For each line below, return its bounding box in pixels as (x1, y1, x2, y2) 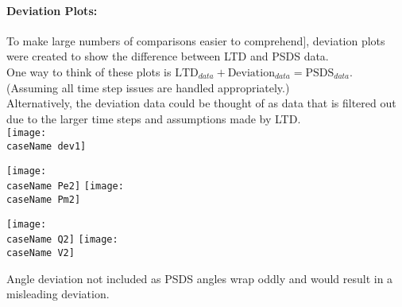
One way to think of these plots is (6, 63, 172, 80)
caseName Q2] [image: (6, 234, 118, 246)
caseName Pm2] (6, 193, 81, 205)
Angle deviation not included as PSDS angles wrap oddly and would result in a (6, 270, 393, 286)
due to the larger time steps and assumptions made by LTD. (6, 110, 301, 126)
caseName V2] (6, 247, 75, 258)
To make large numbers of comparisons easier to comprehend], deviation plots (6, 32, 385, 49)
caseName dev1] (6, 141, 87, 153)
